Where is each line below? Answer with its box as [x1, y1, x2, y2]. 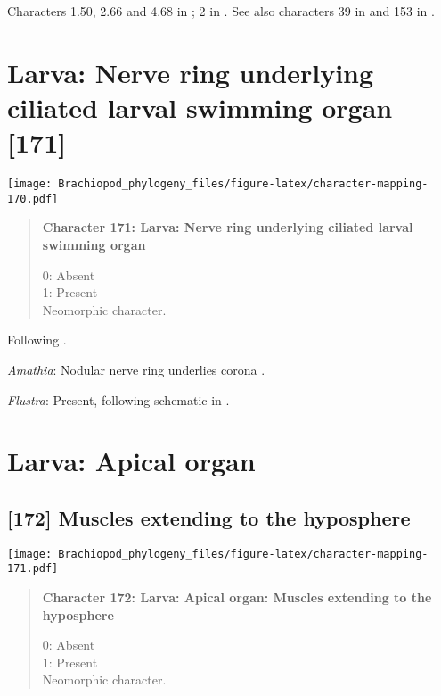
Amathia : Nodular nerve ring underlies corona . [7, 360, 265, 378]
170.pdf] [7, 192, 59, 205]
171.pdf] [7, 562, 59, 576]
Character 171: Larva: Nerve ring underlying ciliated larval [42, 218, 413, 236]
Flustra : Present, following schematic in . [7, 390, 230, 409]
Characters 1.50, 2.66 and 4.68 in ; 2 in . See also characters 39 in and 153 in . [7, 2, 435, 20]
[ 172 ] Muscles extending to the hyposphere [7, 503, 411, 531]
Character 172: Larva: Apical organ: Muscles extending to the [42, 588, 432, 607]
